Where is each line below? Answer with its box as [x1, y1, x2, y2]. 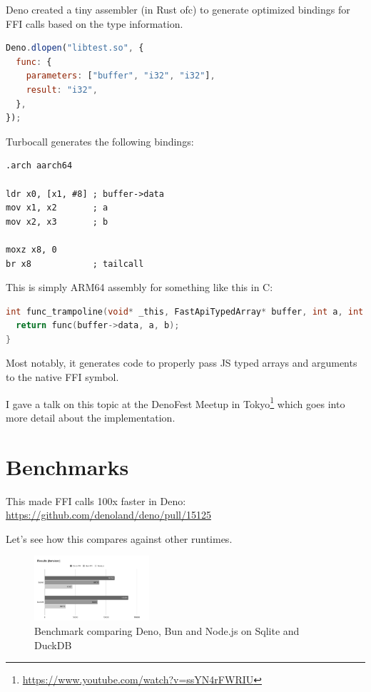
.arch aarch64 [6, 161, 73, 171]
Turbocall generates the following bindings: [6, 133, 194, 148]
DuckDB [34, 637, 72, 652]
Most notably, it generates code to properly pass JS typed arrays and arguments [6, 355, 357, 370]
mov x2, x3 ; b [6, 216, 108, 227]
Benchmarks [6, 452, 129, 481]
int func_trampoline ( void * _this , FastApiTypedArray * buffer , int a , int [6, 306, 364, 317]
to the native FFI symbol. [6, 370, 119, 385]
